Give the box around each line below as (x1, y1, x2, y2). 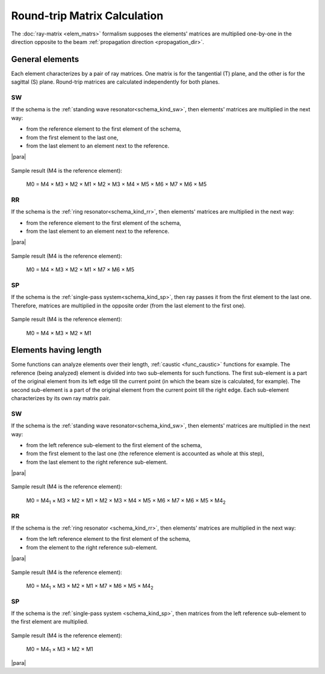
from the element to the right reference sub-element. (26, 543, 158, 551)
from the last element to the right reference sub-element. (26, 458, 168, 466)
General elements (11, 54, 79, 64)
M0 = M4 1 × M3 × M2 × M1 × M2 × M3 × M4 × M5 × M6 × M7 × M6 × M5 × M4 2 (26, 496, 226, 505)
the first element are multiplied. (11, 618, 88, 625)
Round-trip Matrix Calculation (11, 9, 164, 22)
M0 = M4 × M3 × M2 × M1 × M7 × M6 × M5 (26, 266, 135, 273)
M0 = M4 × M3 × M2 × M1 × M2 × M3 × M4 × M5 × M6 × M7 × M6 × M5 (26, 181, 207, 188)
